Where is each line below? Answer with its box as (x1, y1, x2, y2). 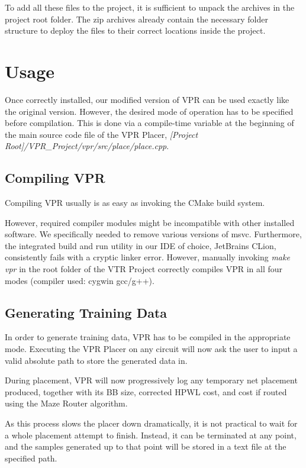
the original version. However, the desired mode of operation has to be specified (5, 105, 294, 117)
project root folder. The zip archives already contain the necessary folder (5, 12, 269, 25)
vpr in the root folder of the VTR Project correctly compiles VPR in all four (5, 263, 283, 275)
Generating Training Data (5, 303, 168, 321)
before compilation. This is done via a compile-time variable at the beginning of (5, 117, 294, 129)
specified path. (5, 451, 57, 464)
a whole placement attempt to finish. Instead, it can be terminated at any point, (5, 428, 297, 441)
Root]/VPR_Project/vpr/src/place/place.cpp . (5, 140, 169, 152)
